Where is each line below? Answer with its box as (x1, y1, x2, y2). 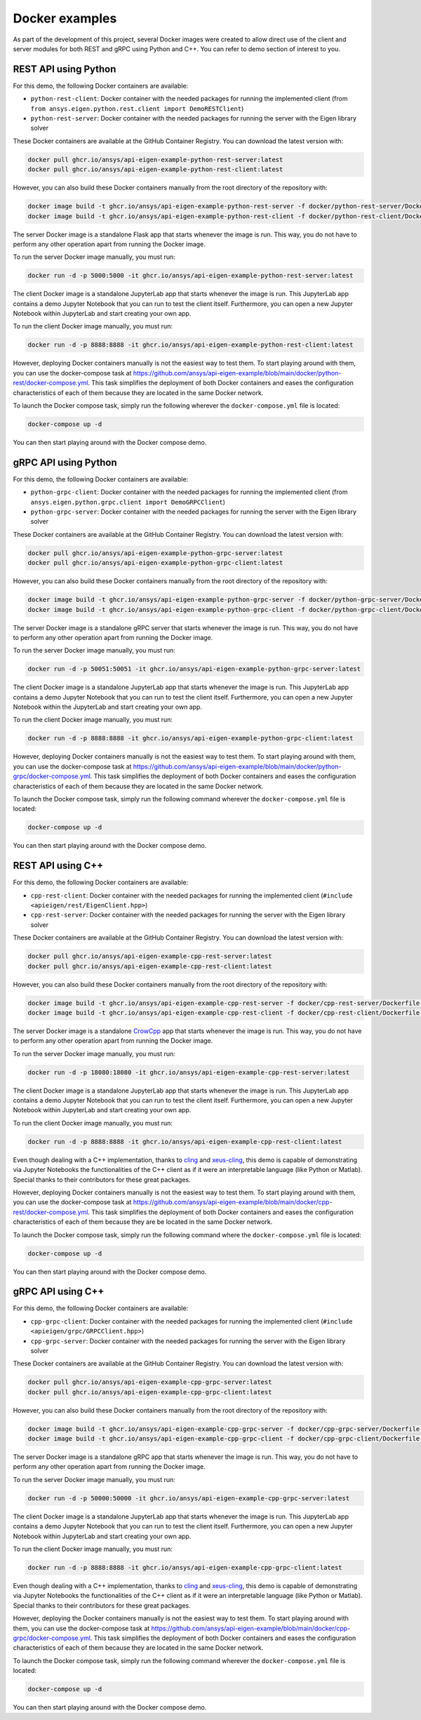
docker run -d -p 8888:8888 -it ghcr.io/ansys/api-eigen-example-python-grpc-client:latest (27, 734, 354, 742)
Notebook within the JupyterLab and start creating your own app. (13, 702, 203, 712)
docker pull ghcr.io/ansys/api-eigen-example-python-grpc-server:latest (27, 549, 283, 557)
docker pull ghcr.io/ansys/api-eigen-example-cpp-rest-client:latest (27, 962, 272, 970)
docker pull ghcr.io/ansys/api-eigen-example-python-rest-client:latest (27, 166, 283, 173)
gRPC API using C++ (13, 1286, 105, 1298)
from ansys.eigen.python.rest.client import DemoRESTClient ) (30, 104, 244, 112)
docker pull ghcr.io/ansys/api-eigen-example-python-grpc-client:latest (27, 559, 283, 567)
